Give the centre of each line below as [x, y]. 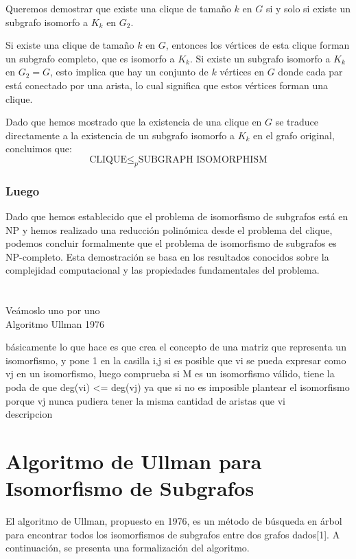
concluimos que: [39, 148]
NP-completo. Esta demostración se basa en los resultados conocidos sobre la [167, 256]
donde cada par [310, 72]
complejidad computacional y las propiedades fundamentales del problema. [163, 270]
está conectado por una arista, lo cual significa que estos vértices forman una [167, 85]
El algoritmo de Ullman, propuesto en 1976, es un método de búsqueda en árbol [174, 521]
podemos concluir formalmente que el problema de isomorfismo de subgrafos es [171, 243]
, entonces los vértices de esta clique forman [258, 45]
